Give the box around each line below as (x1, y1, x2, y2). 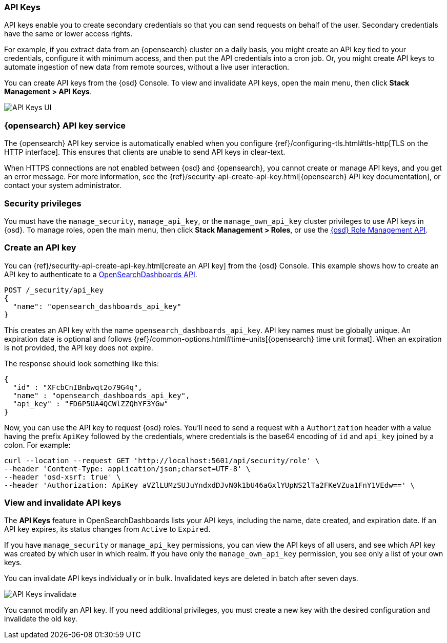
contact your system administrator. (4, 181, 121, 190)
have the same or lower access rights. (4, 29, 133, 38)
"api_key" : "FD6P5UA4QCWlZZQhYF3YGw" (12, 399, 169, 408)
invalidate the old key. (4, 614, 77, 624)
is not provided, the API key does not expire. (4, 343, 153, 352)
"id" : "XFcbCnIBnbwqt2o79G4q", (12, 383, 143, 391)
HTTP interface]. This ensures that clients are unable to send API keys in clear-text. (4, 148, 286, 157)
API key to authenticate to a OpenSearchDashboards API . (4, 269, 197, 279)
